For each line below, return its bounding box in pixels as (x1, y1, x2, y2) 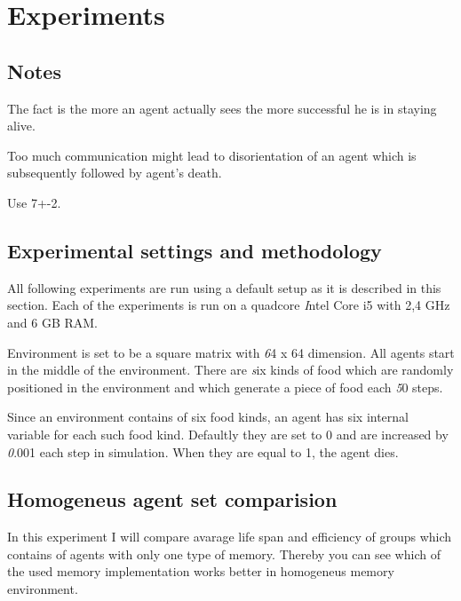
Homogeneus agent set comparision (7, 486, 338, 513)
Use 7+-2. (7, 193, 61, 211)
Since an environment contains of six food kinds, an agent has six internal (7, 407, 409, 426)
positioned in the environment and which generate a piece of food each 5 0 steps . (7, 377, 443, 396)
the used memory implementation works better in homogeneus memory (7, 562, 394, 581)
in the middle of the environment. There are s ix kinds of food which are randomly (7, 360, 454, 379)
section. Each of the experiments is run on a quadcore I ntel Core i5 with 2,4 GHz (7, 296, 450, 314)
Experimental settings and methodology (7, 236, 382, 264)
